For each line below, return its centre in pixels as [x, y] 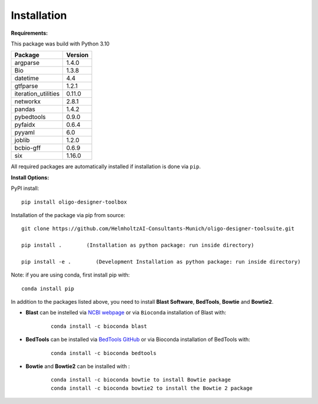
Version [77, 55]
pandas [25, 109]
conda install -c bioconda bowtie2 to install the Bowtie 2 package [152, 388]
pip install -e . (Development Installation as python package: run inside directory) [161, 262]
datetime [27, 78]
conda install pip [48, 288]
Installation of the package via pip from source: [68, 215]
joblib [22, 140]
